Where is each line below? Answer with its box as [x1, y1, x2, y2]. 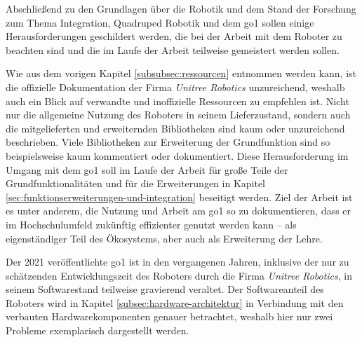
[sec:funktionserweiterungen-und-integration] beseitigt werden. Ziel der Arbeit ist [6, 189, 353, 204]
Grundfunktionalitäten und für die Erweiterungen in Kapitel [6, 176, 266, 191]
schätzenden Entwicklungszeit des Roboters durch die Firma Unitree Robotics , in [6, 268, 353, 282]
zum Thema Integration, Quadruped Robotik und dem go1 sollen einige [6, 15, 314, 29]
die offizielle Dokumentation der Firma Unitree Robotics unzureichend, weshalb [6, 79, 345, 94]
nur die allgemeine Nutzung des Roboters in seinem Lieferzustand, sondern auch [6, 107, 351, 122]
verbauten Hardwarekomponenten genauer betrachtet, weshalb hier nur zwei [6, 309, 333, 324]
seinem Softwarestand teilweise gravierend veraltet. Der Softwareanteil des [6, 282, 324, 296]
